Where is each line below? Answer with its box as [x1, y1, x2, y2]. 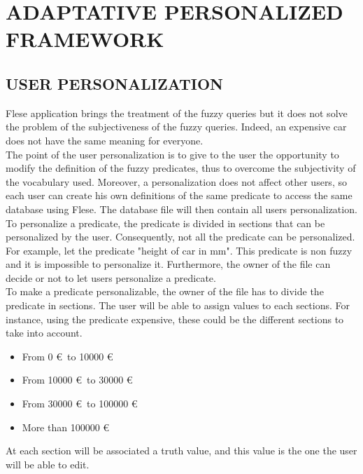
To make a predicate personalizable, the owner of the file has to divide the [6, 284, 324, 299]
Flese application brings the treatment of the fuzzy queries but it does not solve [6, 105, 348, 120]
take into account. [6, 325, 83, 340]
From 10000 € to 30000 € [22, 372, 133, 387]
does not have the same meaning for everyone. [6, 133, 204, 147]
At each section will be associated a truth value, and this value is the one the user [6, 443, 357, 458]
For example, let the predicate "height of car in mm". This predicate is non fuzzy [6, 243, 353, 257]
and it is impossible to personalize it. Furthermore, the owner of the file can [6, 257, 331, 271]
